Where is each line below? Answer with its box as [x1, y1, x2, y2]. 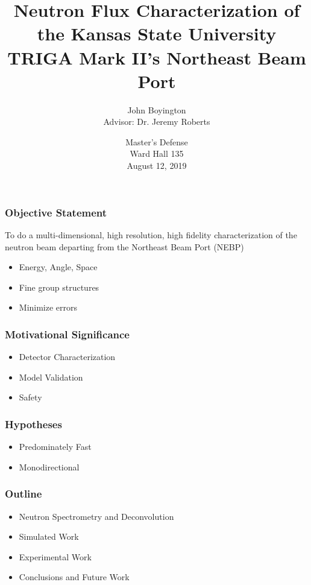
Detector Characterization [19, 350, 116, 363]
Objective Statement [5, 204, 107, 220]
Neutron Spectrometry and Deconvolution [19, 510, 174, 522]
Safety [19, 391, 42, 403]
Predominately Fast [19, 440, 92, 453]
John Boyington [127, 103, 186, 116]
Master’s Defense [125, 135, 188, 148]
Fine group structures [19, 280, 99, 293]
